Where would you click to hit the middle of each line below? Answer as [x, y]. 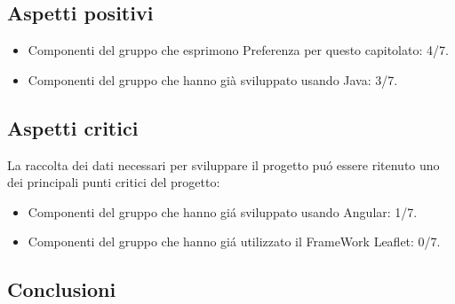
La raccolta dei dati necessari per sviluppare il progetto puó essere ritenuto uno [224, 164]
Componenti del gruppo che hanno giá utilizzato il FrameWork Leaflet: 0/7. [234, 242]
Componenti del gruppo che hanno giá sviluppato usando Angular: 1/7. [223, 211]
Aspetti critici [73, 127]
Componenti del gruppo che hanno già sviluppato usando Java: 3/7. [213, 79]
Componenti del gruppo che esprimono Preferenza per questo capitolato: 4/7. [238, 50]
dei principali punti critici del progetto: [114, 182]
